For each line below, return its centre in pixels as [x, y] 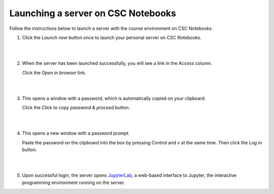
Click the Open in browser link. [54, 72]
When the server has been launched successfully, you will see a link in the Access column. [117, 63]
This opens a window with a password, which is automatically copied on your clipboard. [114, 98]
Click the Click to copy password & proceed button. [76, 108]
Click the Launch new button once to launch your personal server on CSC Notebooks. [112, 37]
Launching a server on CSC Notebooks [93, 13]
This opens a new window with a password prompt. [76, 133]
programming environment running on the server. [74, 182]
